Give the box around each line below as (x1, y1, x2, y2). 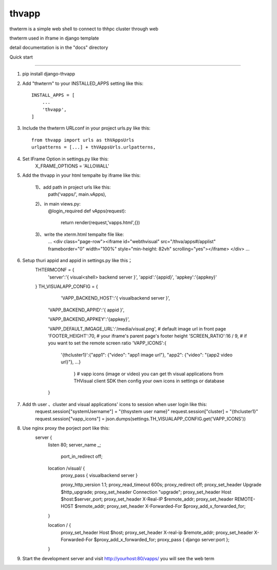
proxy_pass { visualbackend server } (61, 472, 138, 478)
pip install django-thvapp (22, 71, 75, 77)
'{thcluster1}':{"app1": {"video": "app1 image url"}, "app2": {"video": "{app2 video (61, 352, 233, 358)
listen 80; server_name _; (48, 442, 101, 448)
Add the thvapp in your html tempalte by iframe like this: (22, 172, 141, 178)
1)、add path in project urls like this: (35, 184, 111, 190)
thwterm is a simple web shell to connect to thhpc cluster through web (9, 26, 159, 32)
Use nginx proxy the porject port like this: (22, 425, 110, 431)
